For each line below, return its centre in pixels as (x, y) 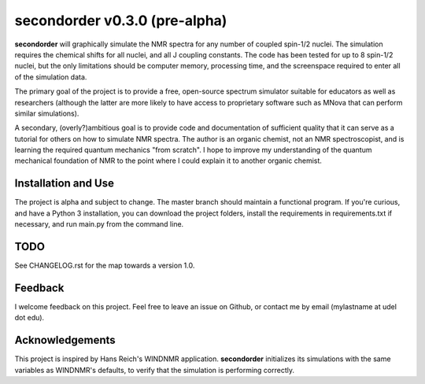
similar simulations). (47, 113)
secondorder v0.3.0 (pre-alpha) (121, 20)
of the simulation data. (51, 77)
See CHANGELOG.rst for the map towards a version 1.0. (105, 266)
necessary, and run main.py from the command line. (99, 224)
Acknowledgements (65, 340)
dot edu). (30, 318)
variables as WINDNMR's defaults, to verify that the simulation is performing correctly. (155, 370)
